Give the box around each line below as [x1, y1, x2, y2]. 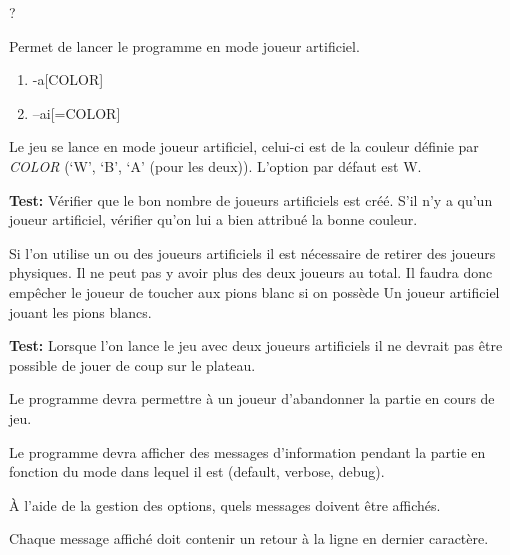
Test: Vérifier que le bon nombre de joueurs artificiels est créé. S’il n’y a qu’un [9, 189, 493, 210]
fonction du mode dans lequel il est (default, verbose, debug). [9, 461, 385, 482]
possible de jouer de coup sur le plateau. [9, 354, 256, 375]
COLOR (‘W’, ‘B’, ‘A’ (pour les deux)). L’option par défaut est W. [9, 155, 422, 176]
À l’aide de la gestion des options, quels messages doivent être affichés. [9, 494, 441, 515]
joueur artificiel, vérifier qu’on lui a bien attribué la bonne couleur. [9, 209, 418, 230]
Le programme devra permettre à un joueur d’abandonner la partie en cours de [9, 388, 495, 409]
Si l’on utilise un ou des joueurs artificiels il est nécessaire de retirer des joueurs [9, 242, 496, 263]
